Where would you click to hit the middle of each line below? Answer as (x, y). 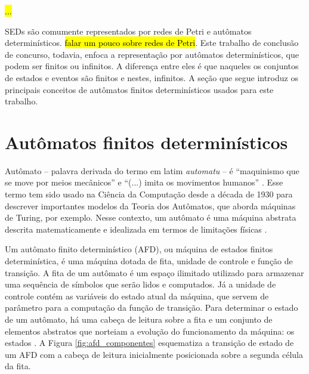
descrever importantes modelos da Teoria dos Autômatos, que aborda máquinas (150, 205)
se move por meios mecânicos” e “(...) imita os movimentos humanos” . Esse (144, 182)
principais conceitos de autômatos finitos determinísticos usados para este (139, 89)
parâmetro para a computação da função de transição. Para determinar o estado (152, 307)
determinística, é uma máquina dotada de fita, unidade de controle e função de (149, 261)
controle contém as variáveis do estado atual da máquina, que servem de (137, 296)
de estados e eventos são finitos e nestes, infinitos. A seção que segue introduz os (152, 77)
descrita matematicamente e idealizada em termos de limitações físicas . (136, 229)
